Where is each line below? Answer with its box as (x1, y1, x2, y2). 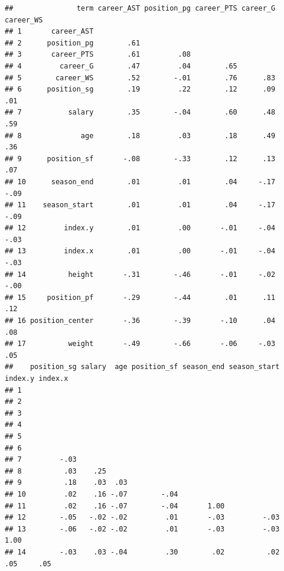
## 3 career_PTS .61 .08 (5, 50, 191, 59)
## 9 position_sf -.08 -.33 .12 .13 (5, 154, 276, 163)
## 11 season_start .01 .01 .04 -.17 (5, 201, 276, 210)
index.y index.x (5, 374, 68, 383)
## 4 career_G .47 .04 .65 (5, 61, 237, 70)
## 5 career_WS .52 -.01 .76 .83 (5, 73, 276, 82)
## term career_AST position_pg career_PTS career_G (5, 4, 276, 12)
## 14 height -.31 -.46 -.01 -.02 (5, 270, 276, 279)
